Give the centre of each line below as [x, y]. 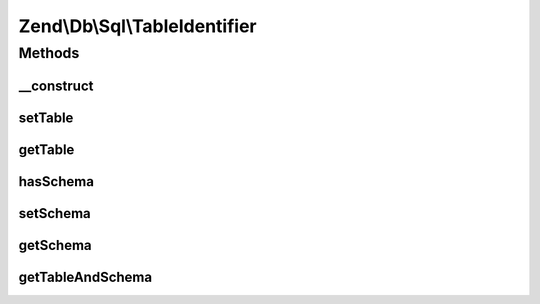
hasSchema [56, 181]
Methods [49, 53]
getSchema [55, 245]
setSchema [55, 213]
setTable [46, 117]
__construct [56, 85]
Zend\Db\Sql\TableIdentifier [137, 26]
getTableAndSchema [85, 276]
